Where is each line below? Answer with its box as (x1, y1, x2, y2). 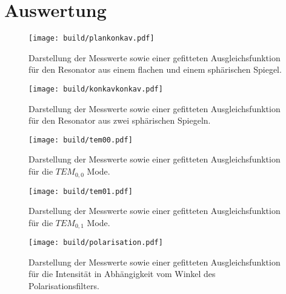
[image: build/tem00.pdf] (28, 135, 133, 144)
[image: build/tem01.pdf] (28, 187, 133, 196)
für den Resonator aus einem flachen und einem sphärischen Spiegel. (28, 63, 282, 76)
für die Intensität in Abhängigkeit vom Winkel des (28, 267, 216, 280)
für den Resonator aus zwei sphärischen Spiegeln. (28, 114, 211, 127)
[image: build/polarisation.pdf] (28, 238, 163, 247)
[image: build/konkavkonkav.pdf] (28, 84, 163, 93)
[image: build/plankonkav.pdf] (28, 34, 155, 43)
